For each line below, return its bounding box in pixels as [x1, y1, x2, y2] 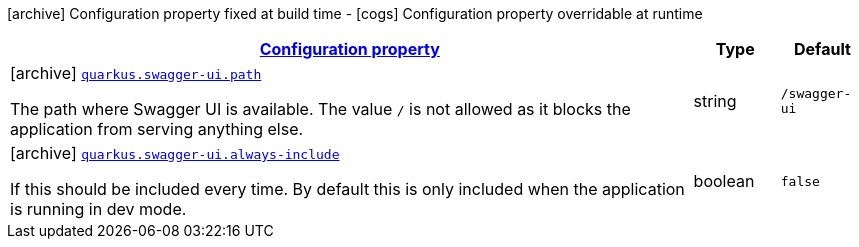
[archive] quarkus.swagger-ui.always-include [10, 143, 340, 163]
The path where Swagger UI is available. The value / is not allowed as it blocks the [10, 99, 631, 119]
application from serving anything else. [10, 119, 304, 139]
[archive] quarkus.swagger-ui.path [10, 63, 262, 83]
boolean [693, 171, 755, 191]
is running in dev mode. [10, 199, 187, 219]
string [693, 91, 737, 111]
